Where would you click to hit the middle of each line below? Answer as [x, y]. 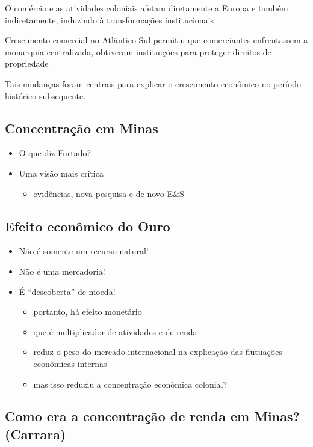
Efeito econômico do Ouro [88, 226]
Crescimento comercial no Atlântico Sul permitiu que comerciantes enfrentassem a [156, 40]
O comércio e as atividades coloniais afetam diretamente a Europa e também [147, 8]
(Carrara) [36, 433]
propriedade [27, 63]
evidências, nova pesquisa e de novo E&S [109, 193]
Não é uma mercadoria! [62, 271]
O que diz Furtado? [55, 153]
